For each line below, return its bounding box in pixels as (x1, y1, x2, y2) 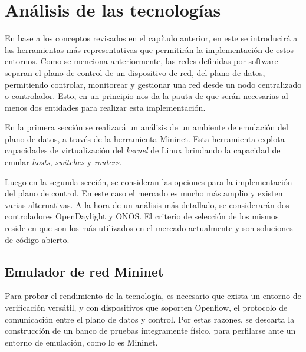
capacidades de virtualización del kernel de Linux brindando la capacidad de (5, 144, 281, 156)
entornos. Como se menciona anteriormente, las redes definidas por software (5, 55, 278, 67)
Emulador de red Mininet (5, 262, 164, 280)
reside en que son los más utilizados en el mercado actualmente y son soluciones (5, 222, 293, 234)
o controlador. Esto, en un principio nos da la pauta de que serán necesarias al (5, 90, 288, 102)
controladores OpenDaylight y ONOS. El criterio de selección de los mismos (5, 210, 279, 222)
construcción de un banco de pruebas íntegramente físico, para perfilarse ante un (5, 324, 296, 337)
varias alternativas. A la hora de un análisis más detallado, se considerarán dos (5, 198, 289, 210)
